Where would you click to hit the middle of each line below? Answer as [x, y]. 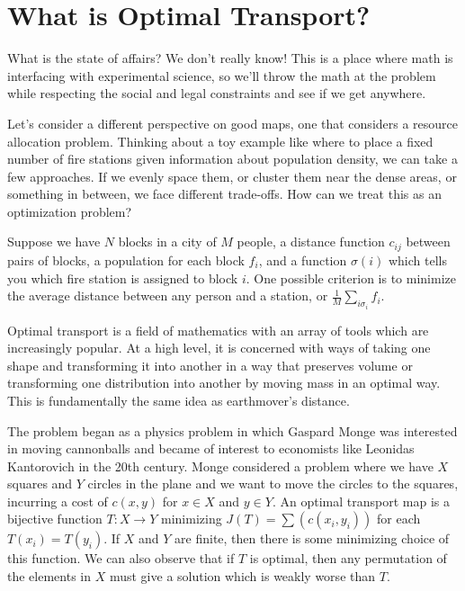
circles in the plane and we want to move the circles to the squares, [273, 484]
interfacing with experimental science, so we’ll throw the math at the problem [222, 75]
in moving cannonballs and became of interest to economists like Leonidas [211, 448]
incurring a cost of [58, 501]
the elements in [49, 576]
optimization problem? [70, 211]
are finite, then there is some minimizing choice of [312, 538]
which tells [417, 260]
